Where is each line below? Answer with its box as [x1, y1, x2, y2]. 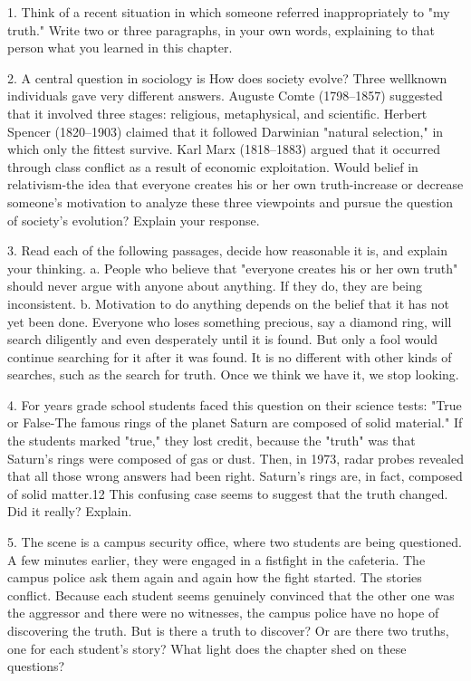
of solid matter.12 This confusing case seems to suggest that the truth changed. [7, 484, 448, 503]
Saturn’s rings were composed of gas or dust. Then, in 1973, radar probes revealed [7, 448, 464, 467]
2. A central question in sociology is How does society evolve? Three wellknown [7, 68, 447, 87]
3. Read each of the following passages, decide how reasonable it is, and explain [7, 241, 447, 260]
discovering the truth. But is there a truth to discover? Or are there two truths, [7, 621, 449, 639]
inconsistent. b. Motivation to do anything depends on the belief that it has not [7, 293, 450, 312]
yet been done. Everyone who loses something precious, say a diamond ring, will [7, 312, 452, 331]
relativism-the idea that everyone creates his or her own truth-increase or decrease [7, 175, 464, 194]
